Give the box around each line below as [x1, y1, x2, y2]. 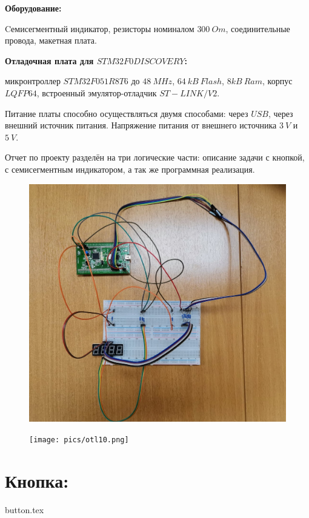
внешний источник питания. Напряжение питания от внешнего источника [5, 119, 277, 131]
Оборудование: [5, 2, 62, 14]
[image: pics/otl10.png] [29, 436, 129, 445]
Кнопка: [5, 468, 69, 493]
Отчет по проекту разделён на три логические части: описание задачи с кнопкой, [5, 151, 305, 164]
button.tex [5, 503, 44, 516]
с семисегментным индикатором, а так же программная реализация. [5, 162, 255, 175]
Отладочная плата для [5, 54, 94, 67]
